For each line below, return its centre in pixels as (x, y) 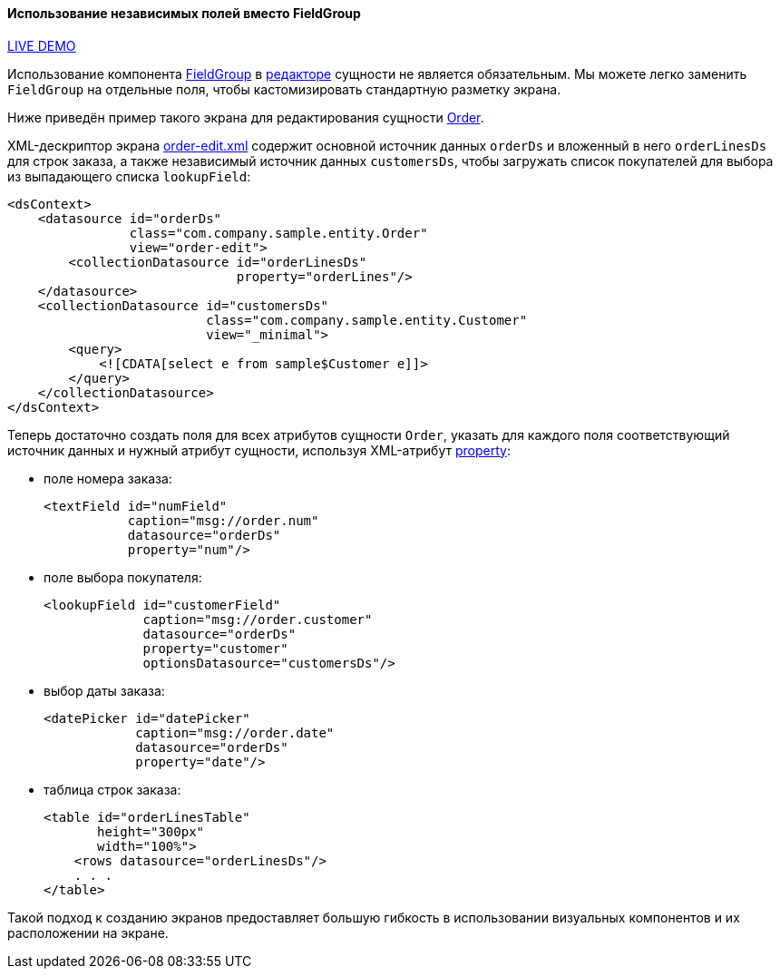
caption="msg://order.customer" (258, 619)
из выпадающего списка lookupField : (129, 176)
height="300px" (151, 831)
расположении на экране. (88, 932)
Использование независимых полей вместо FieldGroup (184, 13)
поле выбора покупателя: (123, 577)
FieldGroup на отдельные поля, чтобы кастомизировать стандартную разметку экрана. (284, 89)
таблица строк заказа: (112, 789)
